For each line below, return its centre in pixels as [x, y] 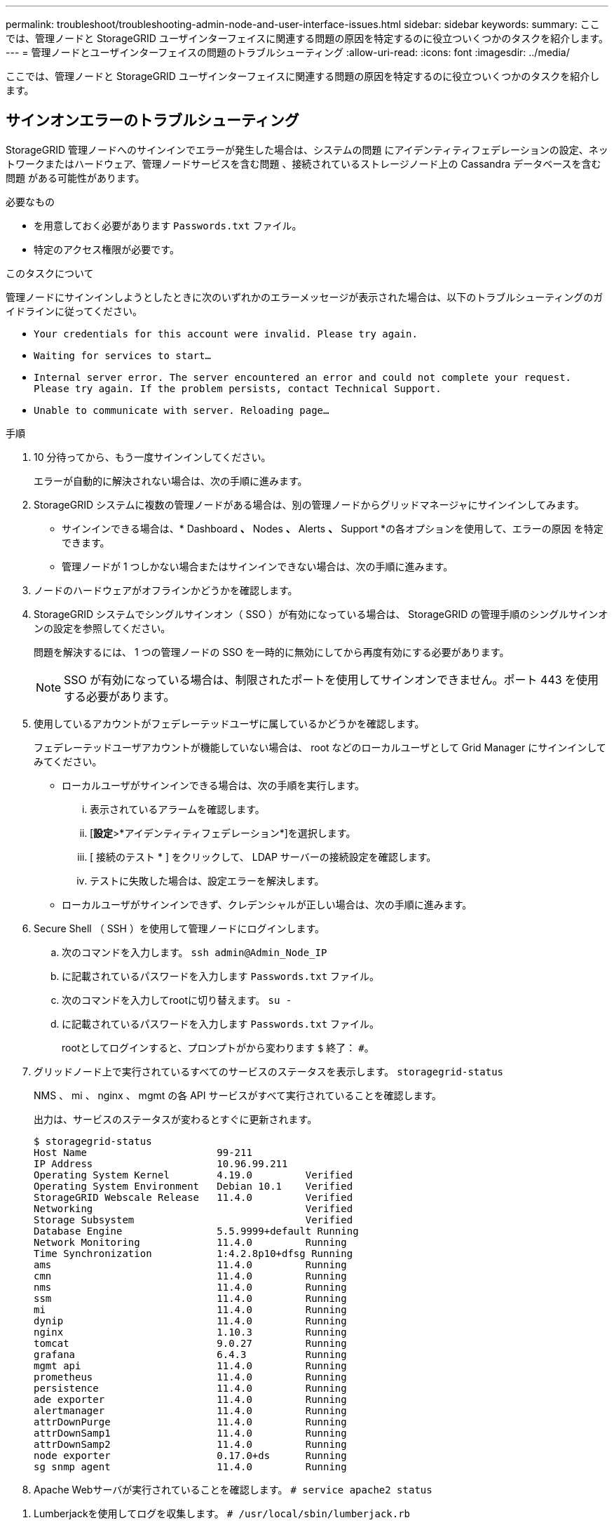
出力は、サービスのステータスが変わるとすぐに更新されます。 [176, 1119]
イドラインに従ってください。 [74, 311]
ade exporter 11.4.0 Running [190, 1399]
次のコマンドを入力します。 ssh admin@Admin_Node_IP [195, 952]
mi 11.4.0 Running [190, 1309]
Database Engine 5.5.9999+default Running [196, 1231]
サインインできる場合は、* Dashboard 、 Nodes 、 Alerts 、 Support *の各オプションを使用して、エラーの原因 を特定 [333, 528]
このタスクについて [50, 273]
